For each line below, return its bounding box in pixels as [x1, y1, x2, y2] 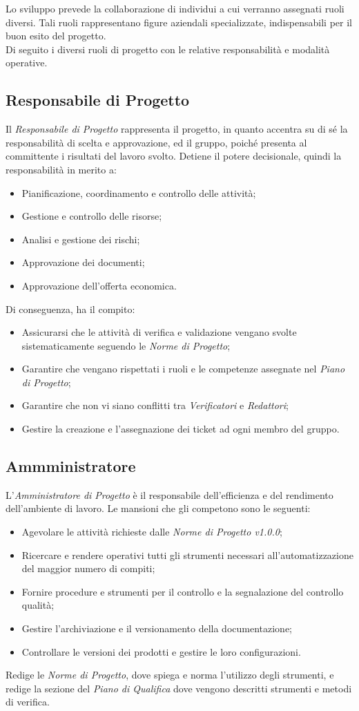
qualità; [21, 598, 55, 612]
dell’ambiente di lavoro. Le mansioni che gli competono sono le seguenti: [6, 501, 311, 515]
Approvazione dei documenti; [21, 255, 145, 269]
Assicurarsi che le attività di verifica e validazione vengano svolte [21, 325, 297, 339]
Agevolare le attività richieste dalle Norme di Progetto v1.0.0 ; [21, 524, 282, 539]
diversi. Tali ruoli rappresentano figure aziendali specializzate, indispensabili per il [6, 15, 352, 29]
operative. [6, 55, 48, 70]
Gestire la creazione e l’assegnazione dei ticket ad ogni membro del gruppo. [21, 421, 340, 436]
